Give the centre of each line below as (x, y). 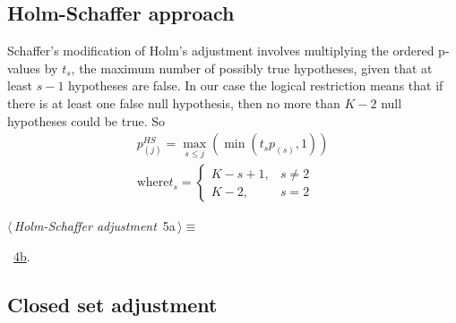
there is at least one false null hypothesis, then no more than (174, 102)
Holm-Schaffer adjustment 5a (95, 226)
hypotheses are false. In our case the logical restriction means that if (256, 85)
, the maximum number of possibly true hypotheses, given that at (252, 68)
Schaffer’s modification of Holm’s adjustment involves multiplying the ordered (221, 51)
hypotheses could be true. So (86, 120)
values (24, 68)
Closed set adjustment (112, 305)
